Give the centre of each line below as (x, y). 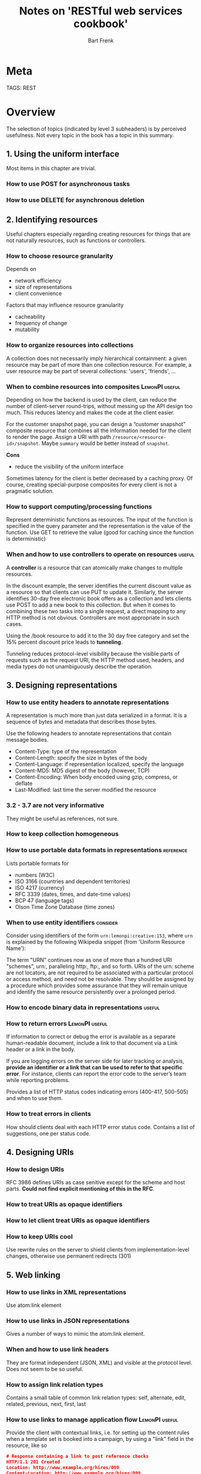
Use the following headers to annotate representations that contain (89, 733)
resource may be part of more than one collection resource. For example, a (99, 364)
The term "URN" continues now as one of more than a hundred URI (89, 960)
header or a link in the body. (41, 1050)
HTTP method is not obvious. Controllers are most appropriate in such (93, 617)
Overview (31, 112)
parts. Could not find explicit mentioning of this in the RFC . (80, 1189)
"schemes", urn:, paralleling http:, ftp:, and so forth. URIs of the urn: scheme (100, 967)
